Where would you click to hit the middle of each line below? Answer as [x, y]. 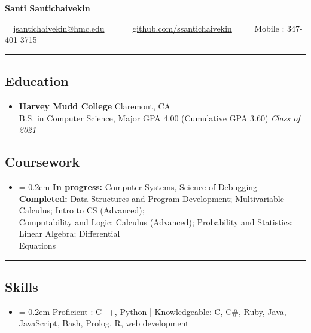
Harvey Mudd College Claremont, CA [95, 106]
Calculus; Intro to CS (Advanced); [82, 210]
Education [37, 81]
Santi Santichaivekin [48, 8]
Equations [37, 245]
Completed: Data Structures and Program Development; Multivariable [151, 198]
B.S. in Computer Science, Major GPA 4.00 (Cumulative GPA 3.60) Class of [159, 117]
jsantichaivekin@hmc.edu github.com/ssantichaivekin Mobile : [149, 28]
